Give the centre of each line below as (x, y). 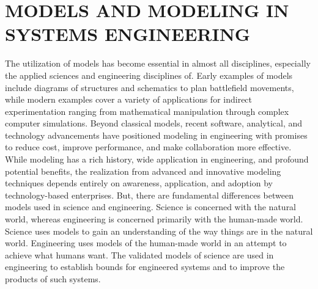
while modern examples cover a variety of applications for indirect (129, 99)
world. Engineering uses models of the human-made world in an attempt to (146, 243)
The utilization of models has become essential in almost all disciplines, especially (158, 63)
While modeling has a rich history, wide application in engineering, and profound (157, 159)
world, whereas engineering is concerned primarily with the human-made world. (154, 219)
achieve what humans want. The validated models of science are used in (139, 254)
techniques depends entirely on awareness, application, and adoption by (139, 183)
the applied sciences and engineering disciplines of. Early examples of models (149, 75)
